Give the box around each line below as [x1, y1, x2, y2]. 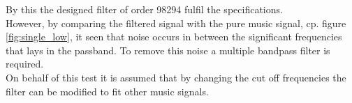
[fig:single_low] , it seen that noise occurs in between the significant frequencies [6, 29, 342, 44]
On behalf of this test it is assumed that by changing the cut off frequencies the [6, 70, 346, 84]
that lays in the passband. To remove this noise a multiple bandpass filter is [6, 42, 330, 57]
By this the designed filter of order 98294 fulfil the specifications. [6, 2, 283, 16]
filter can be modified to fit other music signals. [6, 84, 209, 98]
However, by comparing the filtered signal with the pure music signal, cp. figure [6, 15, 346, 30]
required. [6, 56, 44, 71]
